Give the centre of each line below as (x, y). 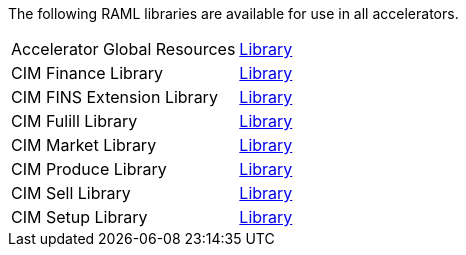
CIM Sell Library (71, 193)
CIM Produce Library (89, 169)
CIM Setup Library (79, 217)
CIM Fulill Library (74, 121)
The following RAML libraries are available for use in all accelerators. (233, 13)
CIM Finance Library (87, 73)
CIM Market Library (84, 145)
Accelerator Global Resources (123, 49)
